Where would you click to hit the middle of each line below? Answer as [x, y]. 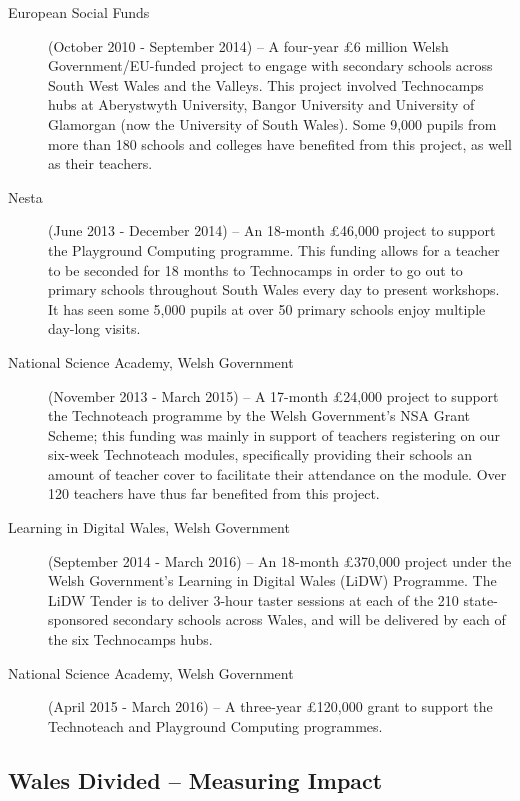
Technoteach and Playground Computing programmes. [215, 725]
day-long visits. [94, 328]
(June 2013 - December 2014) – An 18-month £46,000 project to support [272, 230]
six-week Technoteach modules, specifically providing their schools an [260, 454]
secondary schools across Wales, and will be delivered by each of [309, 619]
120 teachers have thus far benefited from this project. [214, 493]
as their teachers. [100, 163]
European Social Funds [79, 12]
